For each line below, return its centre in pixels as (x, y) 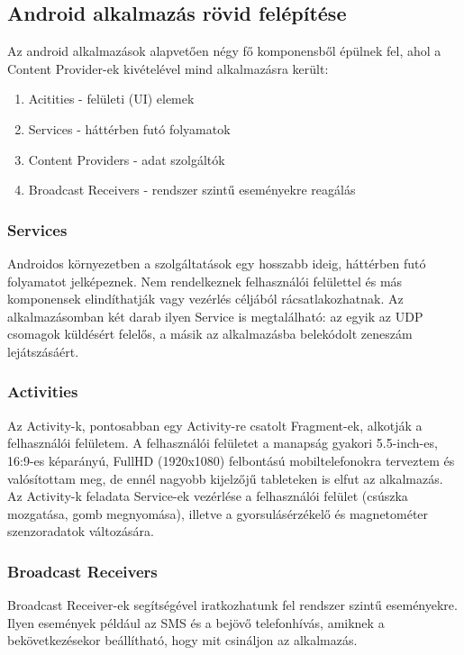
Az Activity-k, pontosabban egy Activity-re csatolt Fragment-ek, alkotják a (215, 425)
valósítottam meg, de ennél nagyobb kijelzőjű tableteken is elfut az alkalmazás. (225, 478)
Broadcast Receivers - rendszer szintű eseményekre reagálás (192, 190)
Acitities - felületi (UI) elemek (111, 99)
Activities (43, 391)
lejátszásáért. (43, 351)
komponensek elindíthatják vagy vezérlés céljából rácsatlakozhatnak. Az (205, 299)
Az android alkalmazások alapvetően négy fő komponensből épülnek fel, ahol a (224, 51)
